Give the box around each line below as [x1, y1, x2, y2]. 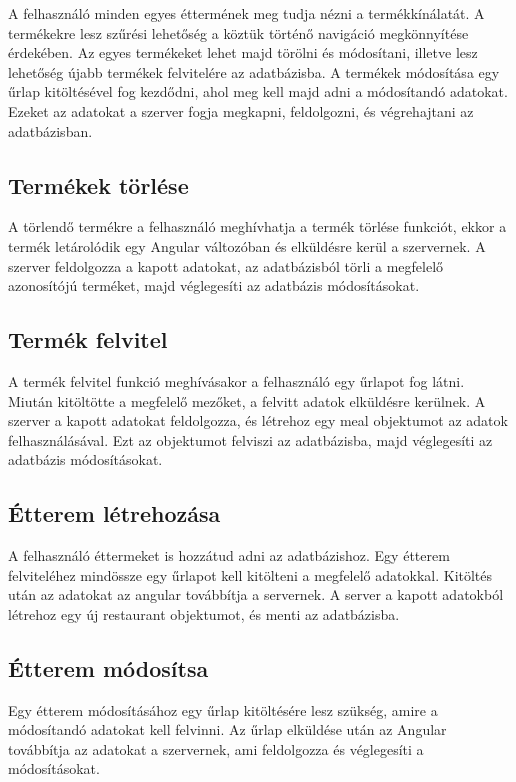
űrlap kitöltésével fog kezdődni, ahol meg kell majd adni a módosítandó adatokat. [8, 81, 508, 102]
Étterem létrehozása [8, 498, 221, 529]
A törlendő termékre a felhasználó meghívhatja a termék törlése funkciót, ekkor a [8, 216, 507, 237]
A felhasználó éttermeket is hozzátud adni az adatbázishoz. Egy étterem [8, 545, 450, 566]
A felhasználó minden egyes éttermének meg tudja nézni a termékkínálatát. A [8, 3, 485, 23]
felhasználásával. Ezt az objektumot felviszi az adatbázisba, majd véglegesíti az [8, 429, 493, 450]
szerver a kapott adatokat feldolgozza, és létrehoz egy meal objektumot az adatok [8, 410, 508, 431]
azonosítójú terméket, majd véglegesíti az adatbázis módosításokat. [8, 275, 420, 296]
